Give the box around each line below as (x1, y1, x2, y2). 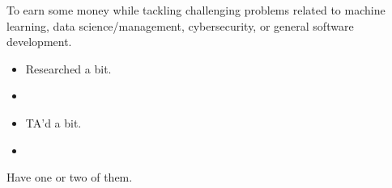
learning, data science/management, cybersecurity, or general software (6, 17, 354, 34)
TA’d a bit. (25, 114, 82, 131)
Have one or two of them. (6, 169, 133, 186)
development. (6, 33, 72, 50)
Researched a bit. (25, 60, 112, 77)
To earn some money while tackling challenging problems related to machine (6, 2, 386, 18)
